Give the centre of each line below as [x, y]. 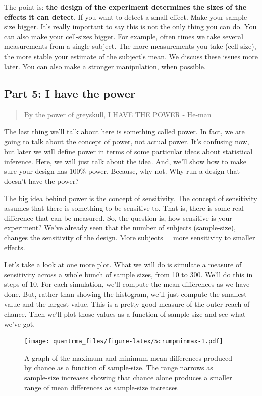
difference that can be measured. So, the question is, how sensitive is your [118, 217]
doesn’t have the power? [41, 181]
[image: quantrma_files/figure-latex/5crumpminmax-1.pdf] [124, 342]
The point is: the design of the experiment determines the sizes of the [125, 7]
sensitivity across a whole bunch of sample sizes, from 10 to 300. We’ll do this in [128, 274]
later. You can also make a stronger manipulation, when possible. [105, 66]
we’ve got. [20, 324]
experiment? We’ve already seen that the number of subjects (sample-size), [120, 228]
